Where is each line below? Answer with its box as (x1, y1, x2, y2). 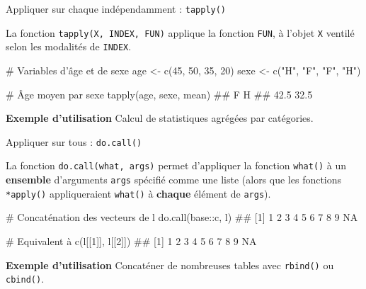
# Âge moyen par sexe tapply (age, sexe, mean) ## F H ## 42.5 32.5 (6, 86, 313, 101)
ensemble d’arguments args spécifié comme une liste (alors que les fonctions (6, 172, 342, 187)
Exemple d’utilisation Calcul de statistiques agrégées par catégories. (6, 110, 314, 125)
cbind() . (6, 271, 45, 286)
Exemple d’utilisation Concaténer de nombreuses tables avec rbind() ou (6, 257, 334, 272)
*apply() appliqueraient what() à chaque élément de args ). (6, 186, 271, 200)
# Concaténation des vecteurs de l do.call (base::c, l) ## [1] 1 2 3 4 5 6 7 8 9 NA (6, 210, 358, 225)
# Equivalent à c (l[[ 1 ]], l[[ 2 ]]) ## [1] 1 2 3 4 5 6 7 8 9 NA (6, 233, 257, 248)
